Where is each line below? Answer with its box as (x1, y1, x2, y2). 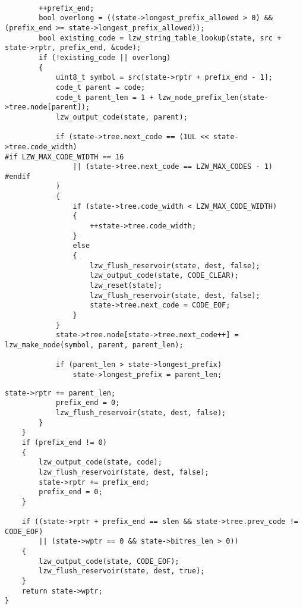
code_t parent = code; (55, 83, 146, 92)
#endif (5, 172, 30, 181)
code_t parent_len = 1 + (55, 93, 154, 102)
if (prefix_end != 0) (21, 438, 107, 447)
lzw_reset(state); (90, 281, 162, 290)
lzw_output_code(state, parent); (55, 112, 188, 121)
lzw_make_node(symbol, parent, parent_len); (5, 340, 184, 349)
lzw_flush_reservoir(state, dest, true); (39, 567, 205, 576)
